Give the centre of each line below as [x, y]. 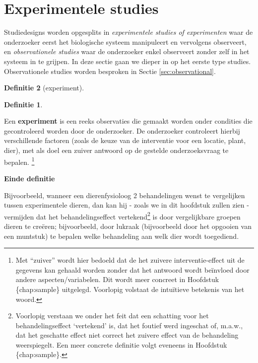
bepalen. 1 [19, 161]
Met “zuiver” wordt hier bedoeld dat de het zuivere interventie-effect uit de [130, 260]
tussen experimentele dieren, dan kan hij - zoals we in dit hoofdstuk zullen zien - [127, 205]
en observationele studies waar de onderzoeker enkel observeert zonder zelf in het [127, 51]
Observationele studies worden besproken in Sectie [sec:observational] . [110, 71]
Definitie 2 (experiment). [44, 88]
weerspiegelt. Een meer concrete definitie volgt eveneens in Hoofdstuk [121, 344]
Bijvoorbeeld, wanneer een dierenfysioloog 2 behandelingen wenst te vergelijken [125, 195]
